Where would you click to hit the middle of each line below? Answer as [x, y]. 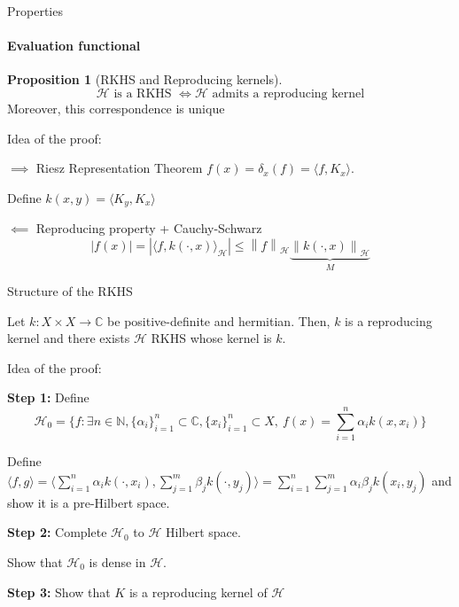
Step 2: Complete [57, 532]
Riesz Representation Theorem [119, 168]
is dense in [117, 561]
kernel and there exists [69, 338]
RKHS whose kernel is [211, 338]
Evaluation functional [74, 46]
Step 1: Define [48, 397]
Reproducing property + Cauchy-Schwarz [149, 228]
